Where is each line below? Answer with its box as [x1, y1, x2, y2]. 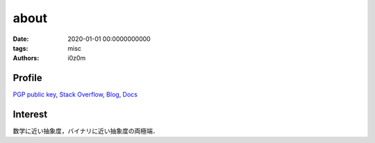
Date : [12, 35, 29, 43]
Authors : [12, 54, 40, 62]
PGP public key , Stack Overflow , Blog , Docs [12, 90, 138, 99]
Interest [12, 108, 48, 121]
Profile [12, 72, 42, 84]
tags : [12, 44, 28, 52]
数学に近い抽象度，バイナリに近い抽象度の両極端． [12, 127, 159, 135]
